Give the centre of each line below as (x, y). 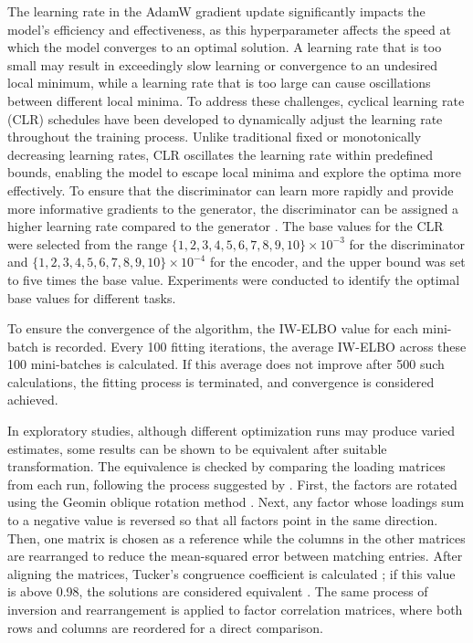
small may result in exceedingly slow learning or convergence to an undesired (223, 64)
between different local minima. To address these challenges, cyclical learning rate (236, 100)
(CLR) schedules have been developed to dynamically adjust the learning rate (225, 118)
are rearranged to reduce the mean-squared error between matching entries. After (235, 556)
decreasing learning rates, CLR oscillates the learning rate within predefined (221, 154)
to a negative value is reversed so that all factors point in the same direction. (223, 520)
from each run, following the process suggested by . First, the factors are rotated (232, 484)
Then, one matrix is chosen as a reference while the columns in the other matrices (236, 538)
